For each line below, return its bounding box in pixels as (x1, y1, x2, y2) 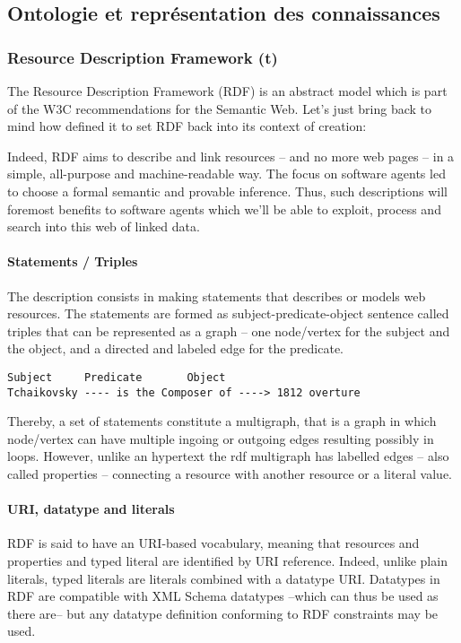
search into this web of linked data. (7, 217, 200, 236)
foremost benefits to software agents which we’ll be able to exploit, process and (7, 199, 441, 218)
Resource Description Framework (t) (7, 46, 278, 68)
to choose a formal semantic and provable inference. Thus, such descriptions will (7, 181, 448, 200)
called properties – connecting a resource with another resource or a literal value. (7, 465, 453, 483)
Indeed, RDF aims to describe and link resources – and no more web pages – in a (7, 146, 455, 165)
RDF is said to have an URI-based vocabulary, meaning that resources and (7, 534, 420, 552)
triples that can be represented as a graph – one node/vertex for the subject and (7, 321, 450, 340)
